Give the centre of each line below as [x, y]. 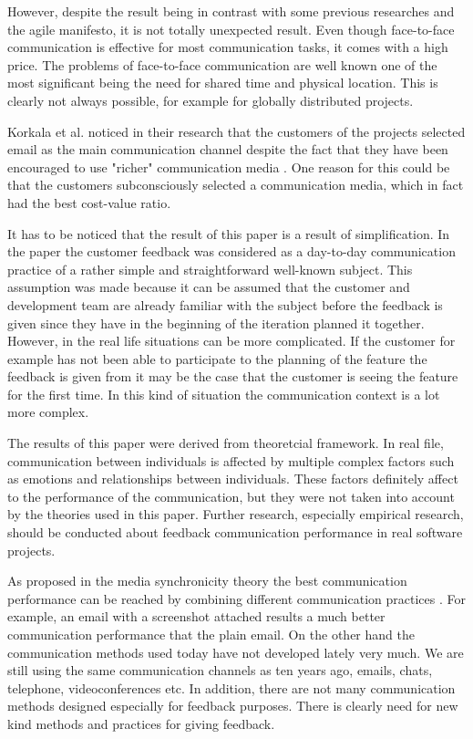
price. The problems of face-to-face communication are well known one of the [222, 64]
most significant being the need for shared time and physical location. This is [223, 83]
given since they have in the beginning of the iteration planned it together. [216, 323]
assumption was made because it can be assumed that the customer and [209, 287]
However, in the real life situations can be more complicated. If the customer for [231, 341]
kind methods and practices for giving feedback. [141, 723]
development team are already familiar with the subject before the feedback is [225, 304]
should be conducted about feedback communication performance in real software [235, 532]
